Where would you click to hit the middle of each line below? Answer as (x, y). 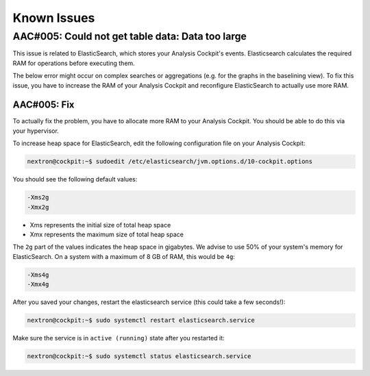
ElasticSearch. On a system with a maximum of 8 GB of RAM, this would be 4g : (124, 256)
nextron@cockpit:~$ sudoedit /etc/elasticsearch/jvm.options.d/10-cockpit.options (170, 162)
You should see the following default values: (75, 179)
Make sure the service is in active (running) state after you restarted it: (119, 338)
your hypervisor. (36, 131)
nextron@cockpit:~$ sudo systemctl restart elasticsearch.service (141, 321)
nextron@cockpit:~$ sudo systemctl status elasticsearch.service (139, 356)
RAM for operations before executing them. (74, 63)
